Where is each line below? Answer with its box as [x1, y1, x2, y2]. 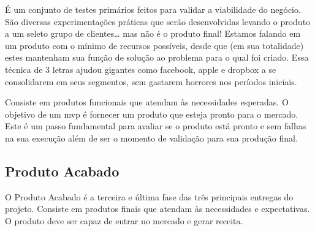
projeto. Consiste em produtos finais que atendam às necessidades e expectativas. [5, 202, 310, 215]
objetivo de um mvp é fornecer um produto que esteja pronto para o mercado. [5, 107, 298, 120]
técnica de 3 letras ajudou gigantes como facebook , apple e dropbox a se [5, 62, 276, 75]
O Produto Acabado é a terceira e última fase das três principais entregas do [5, 190, 294, 203]
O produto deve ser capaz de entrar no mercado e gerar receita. [5, 214, 243, 227]
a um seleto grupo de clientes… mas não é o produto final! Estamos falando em [5, 27, 301, 40]
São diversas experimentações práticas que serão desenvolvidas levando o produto [5, 15, 311, 28]
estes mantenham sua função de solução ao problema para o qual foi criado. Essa [5, 51, 309, 64]
